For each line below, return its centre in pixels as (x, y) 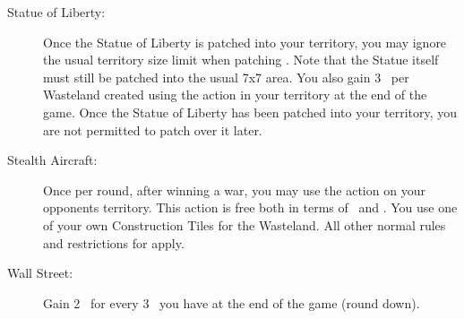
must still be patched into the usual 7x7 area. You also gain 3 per (226, 77)
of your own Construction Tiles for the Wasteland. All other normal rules (245, 224)
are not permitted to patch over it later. (153, 129)
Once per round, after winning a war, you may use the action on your (234, 190)
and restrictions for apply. (114, 242)
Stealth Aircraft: (52, 160)
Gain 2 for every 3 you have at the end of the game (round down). (232, 302)
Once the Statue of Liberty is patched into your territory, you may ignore (245, 42)
